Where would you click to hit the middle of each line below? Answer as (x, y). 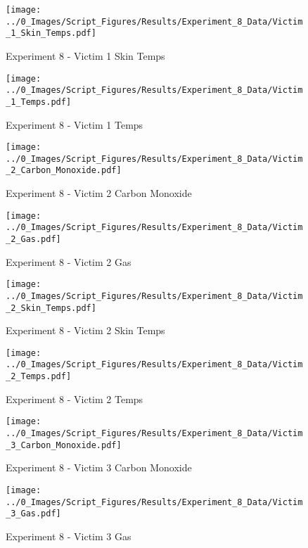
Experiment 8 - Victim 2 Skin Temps (85, 330)
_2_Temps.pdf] (39, 377)
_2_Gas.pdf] (33, 239)
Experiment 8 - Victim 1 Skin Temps (85, 55)
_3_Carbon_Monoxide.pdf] (64, 445)
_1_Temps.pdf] (39, 102)
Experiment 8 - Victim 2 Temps (75, 399)
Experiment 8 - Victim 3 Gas (69, 536)
